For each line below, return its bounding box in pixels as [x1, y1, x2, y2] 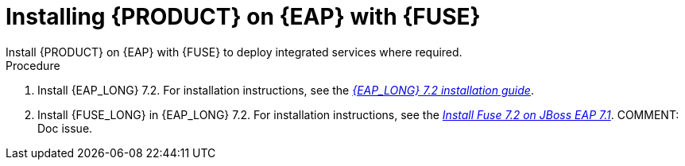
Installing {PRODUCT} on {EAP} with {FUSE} [6, 3, 481, 30]
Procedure [6, 58, 60, 72]
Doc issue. [37, 121, 93, 135]
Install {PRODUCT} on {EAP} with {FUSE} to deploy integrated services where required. [6, 44, 462, 59]
